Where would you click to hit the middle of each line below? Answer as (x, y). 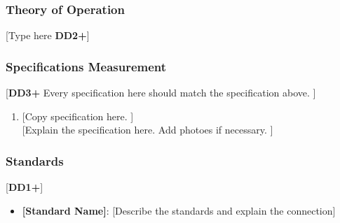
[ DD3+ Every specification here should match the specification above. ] (161, 93)
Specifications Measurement (86, 66)
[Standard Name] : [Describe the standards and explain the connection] (179, 210)
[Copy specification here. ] (78, 116)
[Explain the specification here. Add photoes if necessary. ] (148, 130)
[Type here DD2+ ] (48, 35)
